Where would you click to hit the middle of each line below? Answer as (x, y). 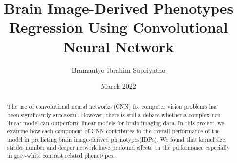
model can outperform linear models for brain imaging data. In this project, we (124, 123)
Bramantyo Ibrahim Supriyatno (118, 70)
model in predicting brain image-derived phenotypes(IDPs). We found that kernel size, (117, 139)
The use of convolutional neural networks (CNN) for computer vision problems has (112, 107)
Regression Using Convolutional (118, 27)
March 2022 (118, 86)
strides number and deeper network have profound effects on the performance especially (118, 147)
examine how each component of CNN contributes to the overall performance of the (113, 131)
